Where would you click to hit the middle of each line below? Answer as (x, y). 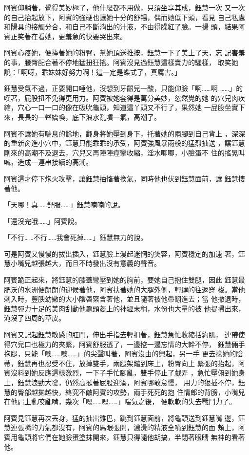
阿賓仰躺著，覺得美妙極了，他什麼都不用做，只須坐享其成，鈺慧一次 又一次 (124, 7)
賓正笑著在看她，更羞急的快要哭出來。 (65, 36)
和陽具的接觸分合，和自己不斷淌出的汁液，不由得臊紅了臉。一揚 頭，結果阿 (124, 27)
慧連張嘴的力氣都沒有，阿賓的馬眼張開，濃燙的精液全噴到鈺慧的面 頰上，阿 (124, 427)
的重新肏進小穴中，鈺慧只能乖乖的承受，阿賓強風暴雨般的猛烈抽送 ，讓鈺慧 (124, 143)
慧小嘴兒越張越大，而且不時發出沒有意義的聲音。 (82, 263)
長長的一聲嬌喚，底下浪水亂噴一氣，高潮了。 (89, 117)
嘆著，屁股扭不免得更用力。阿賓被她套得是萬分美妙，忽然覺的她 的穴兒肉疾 (124, 97)
